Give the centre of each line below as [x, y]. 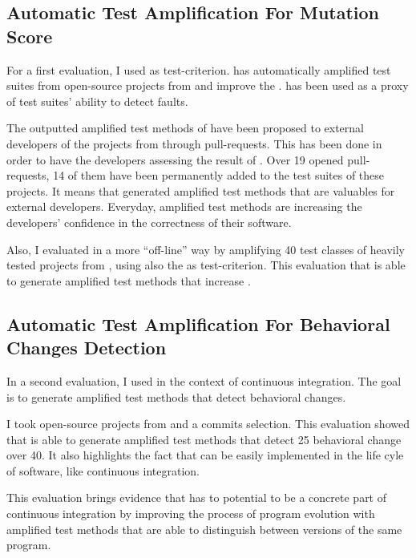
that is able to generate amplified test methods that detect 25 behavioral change [204, 439]
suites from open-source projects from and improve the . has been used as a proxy [208, 85]
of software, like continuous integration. [103, 470]
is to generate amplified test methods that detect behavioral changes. [176, 396]
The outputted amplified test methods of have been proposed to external [185, 128]
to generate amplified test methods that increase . [129, 280]
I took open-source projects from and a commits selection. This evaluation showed [208, 424]
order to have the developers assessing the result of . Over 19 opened [175, 159]
